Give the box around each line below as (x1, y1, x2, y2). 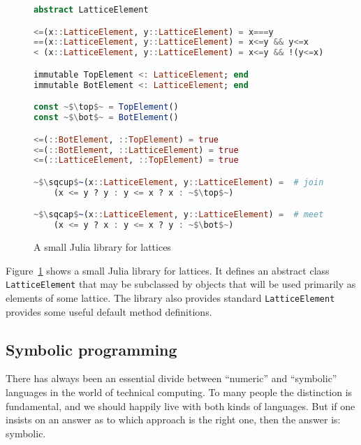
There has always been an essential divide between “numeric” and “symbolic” (6, 371, 337, 386)
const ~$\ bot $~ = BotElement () (34, 112, 179, 123)
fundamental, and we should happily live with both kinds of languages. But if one (6, 398, 355, 413)
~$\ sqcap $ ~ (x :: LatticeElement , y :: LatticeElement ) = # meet (34, 210, 324, 220)
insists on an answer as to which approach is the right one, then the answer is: (6, 412, 341, 427)
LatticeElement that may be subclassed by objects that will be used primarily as (6, 277, 356, 291)
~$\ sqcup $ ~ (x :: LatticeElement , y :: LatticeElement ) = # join (34, 177, 324, 187)
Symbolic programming (6, 338, 177, 360)
